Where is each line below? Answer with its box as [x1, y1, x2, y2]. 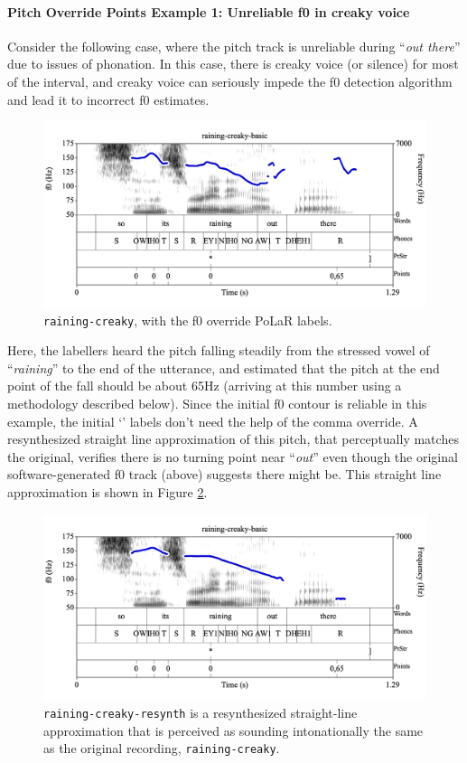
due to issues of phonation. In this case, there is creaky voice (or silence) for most [7, 54, 459, 73]
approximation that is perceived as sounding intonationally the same [43, 721, 424, 739]
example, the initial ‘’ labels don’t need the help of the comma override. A [7, 411, 418, 430]
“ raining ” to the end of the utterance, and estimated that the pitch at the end [7, 358, 440, 377]
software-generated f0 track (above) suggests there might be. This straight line [7, 465, 442, 484]
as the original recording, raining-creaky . [43, 739, 280, 758]
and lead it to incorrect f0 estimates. [7, 89, 210, 108]
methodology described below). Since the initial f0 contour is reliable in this [7, 393, 427, 412]
